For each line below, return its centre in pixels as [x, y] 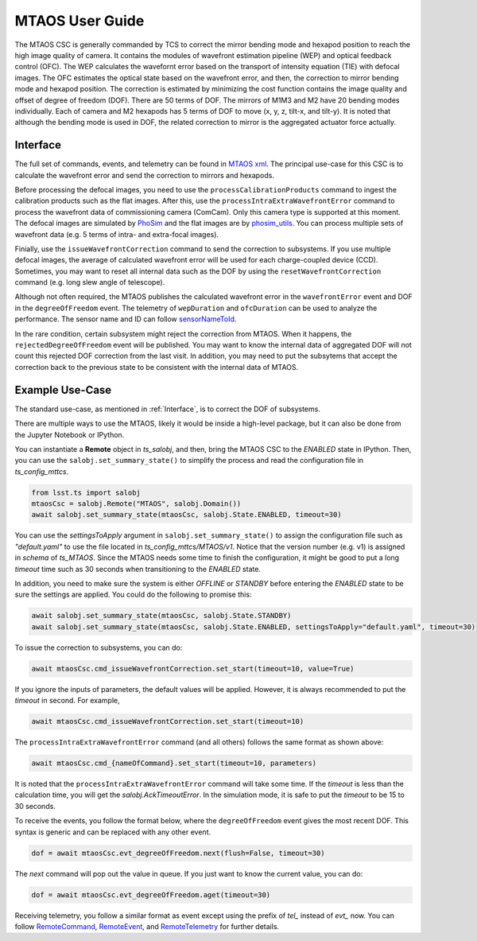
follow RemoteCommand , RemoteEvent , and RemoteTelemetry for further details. [147, 926]
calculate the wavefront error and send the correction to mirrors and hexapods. [144, 175]
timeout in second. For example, [67, 701]
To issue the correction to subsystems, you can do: [99, 647]
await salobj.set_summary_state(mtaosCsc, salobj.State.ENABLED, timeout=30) [186, 515]
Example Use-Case [63, 390]
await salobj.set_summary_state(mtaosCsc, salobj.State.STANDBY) [161, 616]
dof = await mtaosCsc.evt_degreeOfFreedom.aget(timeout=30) [151, 894]
